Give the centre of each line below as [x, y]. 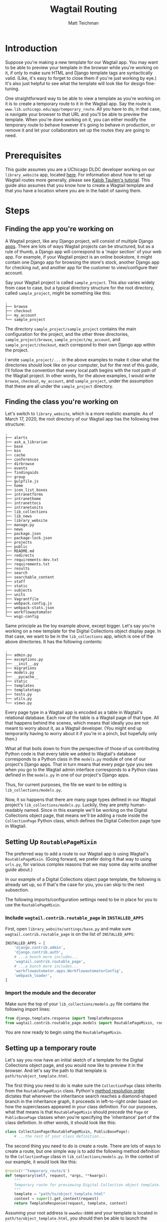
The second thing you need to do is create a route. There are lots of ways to [83, 1146]
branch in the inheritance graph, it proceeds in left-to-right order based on [81, 1101]
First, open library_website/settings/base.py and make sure [68, 928]
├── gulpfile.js [22, 481]
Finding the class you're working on [62, 402]
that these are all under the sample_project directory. [59, 386]
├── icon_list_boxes [27, 490]
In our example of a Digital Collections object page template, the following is [83, 879]
